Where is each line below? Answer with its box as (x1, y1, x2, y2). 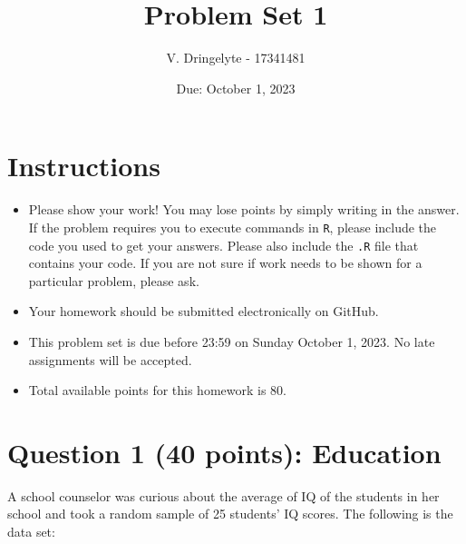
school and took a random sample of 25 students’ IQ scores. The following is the (7, 504, 453, 523)
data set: (7, 522, 55, 541)
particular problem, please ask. (28, 271, 199, 290)
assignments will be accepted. (28, 350, 192, 369)
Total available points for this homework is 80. (28, 381, 286, 400)
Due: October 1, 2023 (176, 78, 296, 97)
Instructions (7, 147, 160, 184)
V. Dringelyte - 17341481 (166, 48, 306, 67)
